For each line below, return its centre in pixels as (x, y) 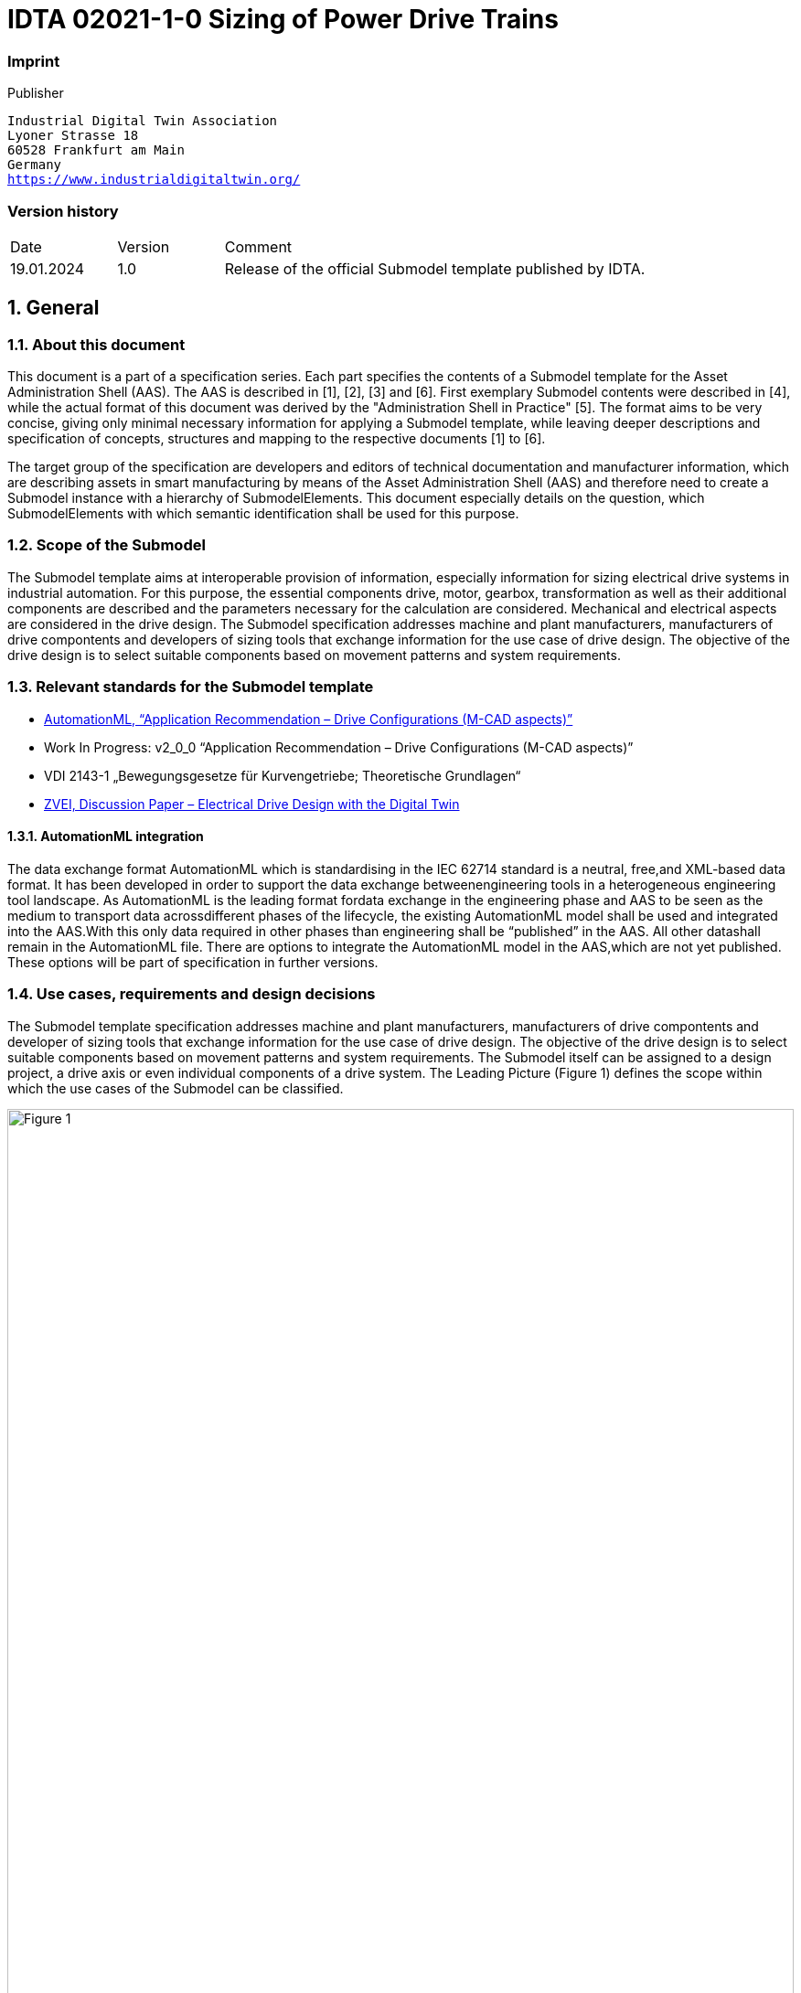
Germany (35, 165)
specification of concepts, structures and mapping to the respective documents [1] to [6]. (277, 439)
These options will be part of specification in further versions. (193, 962)
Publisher (36, 93)
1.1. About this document (96, 344)
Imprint (34, 61)
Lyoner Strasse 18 (73, 136)
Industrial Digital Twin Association (143, 121)
